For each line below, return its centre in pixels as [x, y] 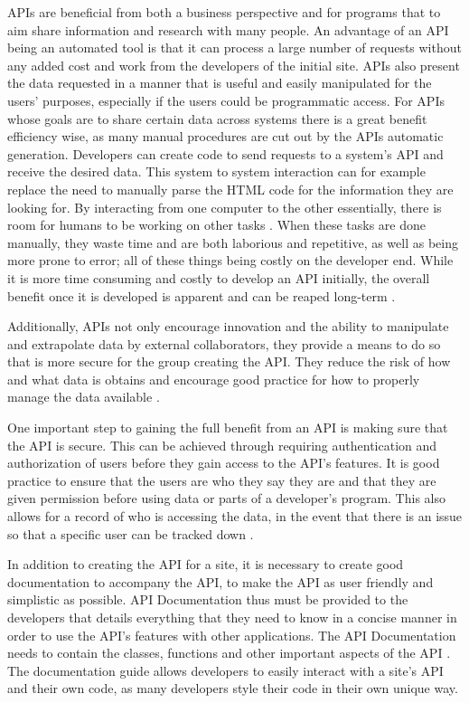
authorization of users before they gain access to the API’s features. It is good [224, 463]
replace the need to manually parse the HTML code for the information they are [230, 189]
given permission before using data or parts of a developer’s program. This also [226, 498]
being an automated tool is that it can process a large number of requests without [234, 47]
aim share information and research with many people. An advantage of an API [228, 29]
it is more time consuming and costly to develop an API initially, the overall [219, 277]
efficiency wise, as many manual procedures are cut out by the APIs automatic [225, 136]
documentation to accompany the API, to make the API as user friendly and [220, 581]
